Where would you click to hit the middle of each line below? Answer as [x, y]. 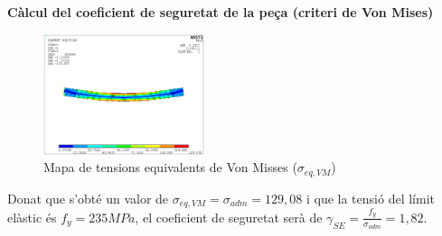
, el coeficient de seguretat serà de [229, 217]
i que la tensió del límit [370, 198]
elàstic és [32, 217]
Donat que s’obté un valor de [88, 198]
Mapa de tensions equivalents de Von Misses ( [170, 167]
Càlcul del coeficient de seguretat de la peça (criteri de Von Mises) [221, 12]
